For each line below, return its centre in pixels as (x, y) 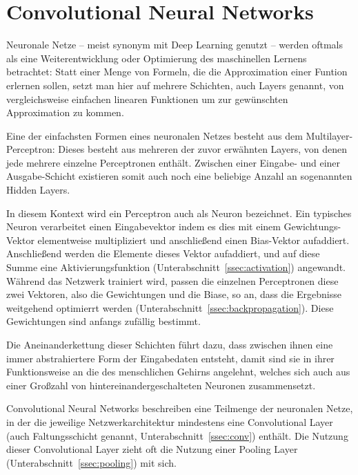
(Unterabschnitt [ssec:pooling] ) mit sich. (91, 462)
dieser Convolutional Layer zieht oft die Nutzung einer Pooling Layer (152, 449)
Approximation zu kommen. (65, 112)
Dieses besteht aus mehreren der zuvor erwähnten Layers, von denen (202, 149)
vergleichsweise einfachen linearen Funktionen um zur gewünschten (147, 99)
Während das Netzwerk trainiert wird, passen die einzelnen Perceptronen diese (172, 280)
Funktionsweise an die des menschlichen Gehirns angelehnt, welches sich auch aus (178, 372)
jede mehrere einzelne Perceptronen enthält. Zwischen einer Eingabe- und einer (173, 162)
